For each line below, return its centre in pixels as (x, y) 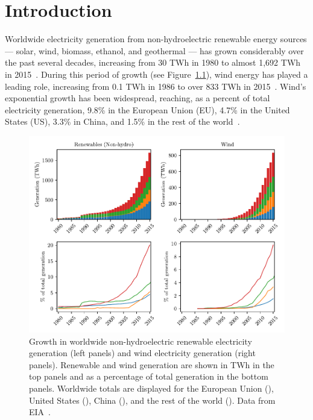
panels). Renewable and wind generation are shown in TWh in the (152, 364)
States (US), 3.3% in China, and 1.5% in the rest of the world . (122, 121)
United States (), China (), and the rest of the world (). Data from (152, 400)
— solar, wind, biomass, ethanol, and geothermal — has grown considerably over (154, 50)
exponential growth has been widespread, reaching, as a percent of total (138, 98)
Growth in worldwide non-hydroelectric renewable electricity (141, 341)
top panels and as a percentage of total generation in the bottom (149, 376)
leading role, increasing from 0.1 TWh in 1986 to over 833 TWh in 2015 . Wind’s (156, 86)
